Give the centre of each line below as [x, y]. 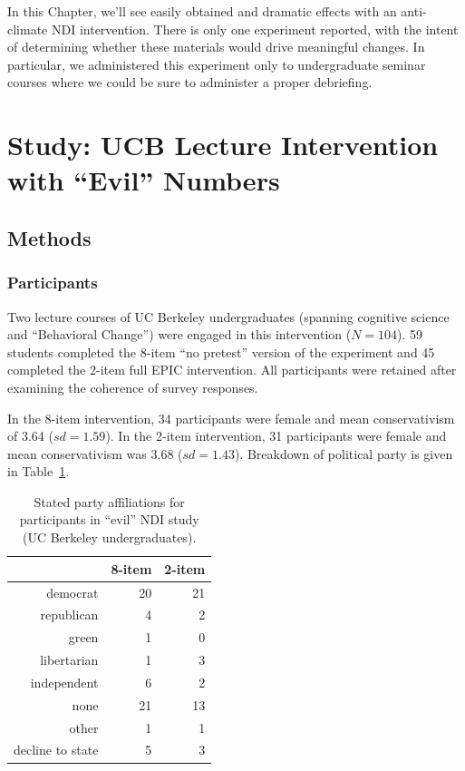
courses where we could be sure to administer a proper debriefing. [190, 82]
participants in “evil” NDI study [109, 519]
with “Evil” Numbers [144, 180]
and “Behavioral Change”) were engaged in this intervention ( [179, 334]
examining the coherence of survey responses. [133, 387]
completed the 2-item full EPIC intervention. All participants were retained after [232, 370]
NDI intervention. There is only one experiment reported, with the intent [255, 29]
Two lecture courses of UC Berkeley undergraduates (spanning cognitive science [228, 316]
